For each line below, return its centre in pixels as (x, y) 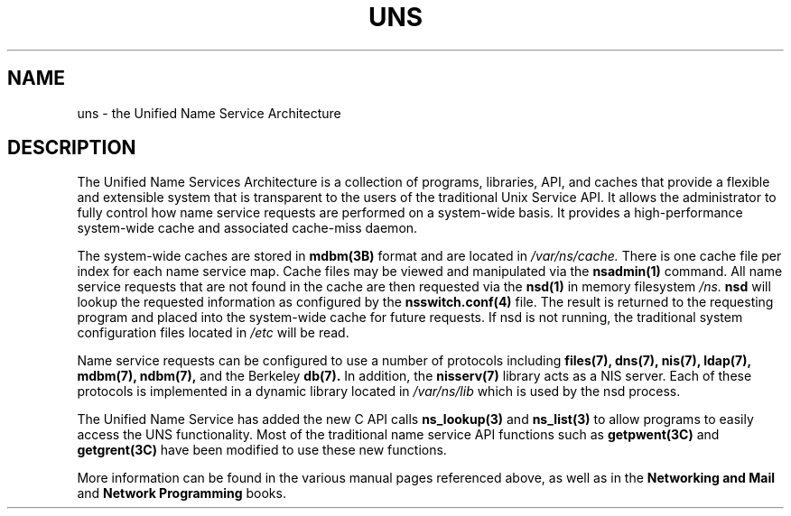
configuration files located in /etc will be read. (213, 333)
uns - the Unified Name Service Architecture (209, 113)
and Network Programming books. (181, 493)
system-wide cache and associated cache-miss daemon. (247, 228)
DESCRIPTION (72, 148)
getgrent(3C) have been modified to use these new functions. (262, 450)
